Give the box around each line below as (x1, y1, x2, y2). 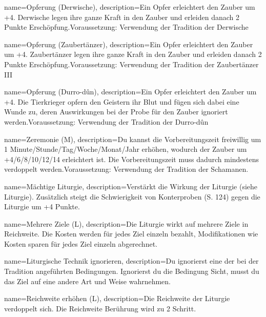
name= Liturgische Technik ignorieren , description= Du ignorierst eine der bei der (4, 255, 259, 266)
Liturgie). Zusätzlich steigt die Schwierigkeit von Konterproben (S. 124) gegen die (4, 191, 260, 202)
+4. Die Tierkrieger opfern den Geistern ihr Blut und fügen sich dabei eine (4, 96, 239, 107)
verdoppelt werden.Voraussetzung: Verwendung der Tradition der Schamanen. (4, 164, 249, 174)
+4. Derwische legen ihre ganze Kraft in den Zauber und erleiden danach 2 (4, 11, 239, 22)
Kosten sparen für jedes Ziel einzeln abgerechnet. (4, 238, 157, 249)
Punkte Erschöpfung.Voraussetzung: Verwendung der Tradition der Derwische (4, 22, 249, 32)
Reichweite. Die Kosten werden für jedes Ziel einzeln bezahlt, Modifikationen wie (4, 228, 258, 239)
